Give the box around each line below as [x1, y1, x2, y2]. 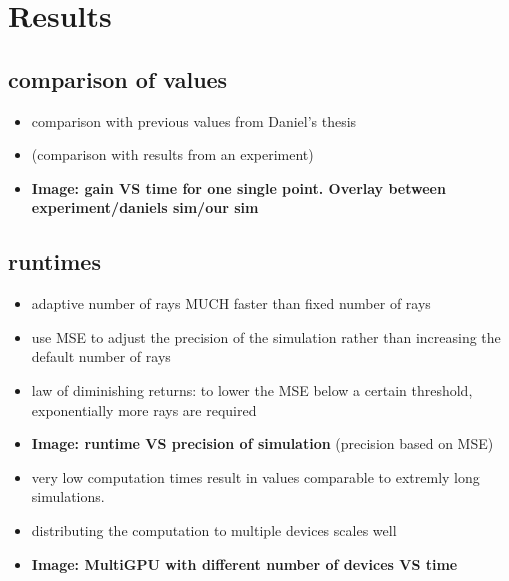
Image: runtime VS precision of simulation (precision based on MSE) [31, 433, 494, 454]
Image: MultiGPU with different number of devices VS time [31, 553, 458, 574]
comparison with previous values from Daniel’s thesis [31, 110, 357, 131]
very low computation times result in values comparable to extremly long [31, 466, 480, 487]
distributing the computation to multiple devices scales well [31, 519, 397, 540]
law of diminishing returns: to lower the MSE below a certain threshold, [31, 379, 473, 400]
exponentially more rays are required [31, 399, 257, 420]
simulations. [31, 486, 105, 507]
